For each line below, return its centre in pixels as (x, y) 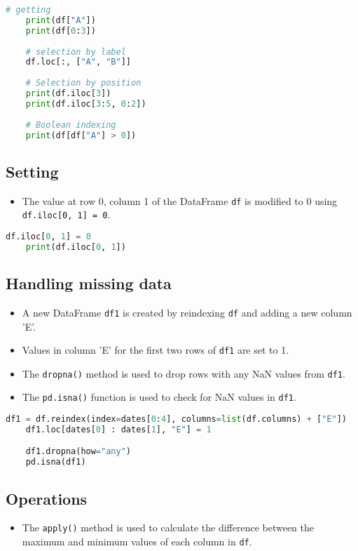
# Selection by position (83, 83)
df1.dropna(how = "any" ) (78, 452)
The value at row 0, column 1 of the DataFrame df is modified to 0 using (180, 200)
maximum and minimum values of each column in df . (137, 542)
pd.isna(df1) (56, 462)
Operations (47, 498)
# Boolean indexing (71, 125)
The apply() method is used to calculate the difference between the (168, 527)
